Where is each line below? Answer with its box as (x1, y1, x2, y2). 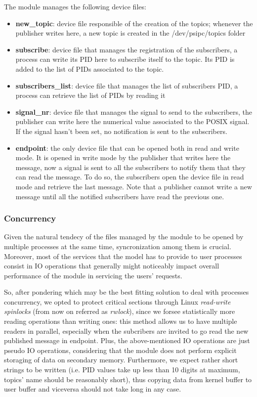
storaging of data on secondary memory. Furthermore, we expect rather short (4, 354, 238, 365)
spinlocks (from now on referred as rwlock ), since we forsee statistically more (4, 306, 235, 316)
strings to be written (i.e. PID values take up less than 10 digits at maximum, (4, 364, 240, 375)
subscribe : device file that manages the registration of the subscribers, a (15, 44, 238, 54)
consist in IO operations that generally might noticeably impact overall (4, 261, 219, 271)
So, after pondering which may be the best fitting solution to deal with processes (4, 287, 249, 297)
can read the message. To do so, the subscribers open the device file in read (15, 172, 244, 182)
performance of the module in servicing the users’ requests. (4, 270, 182, 280)
